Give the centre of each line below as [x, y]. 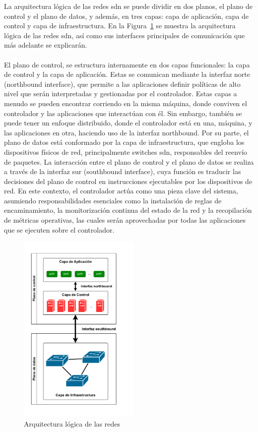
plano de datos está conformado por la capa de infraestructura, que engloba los [124, 142]
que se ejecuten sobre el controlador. [59, 229]
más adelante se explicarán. [46, 45]
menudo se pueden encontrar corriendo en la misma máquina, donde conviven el [126, 103]
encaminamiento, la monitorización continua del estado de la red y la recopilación [128, 210]
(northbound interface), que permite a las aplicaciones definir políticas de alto [122, 84]
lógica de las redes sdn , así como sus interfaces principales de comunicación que [125, 35]
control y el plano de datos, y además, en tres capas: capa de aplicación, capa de [127, 16]
